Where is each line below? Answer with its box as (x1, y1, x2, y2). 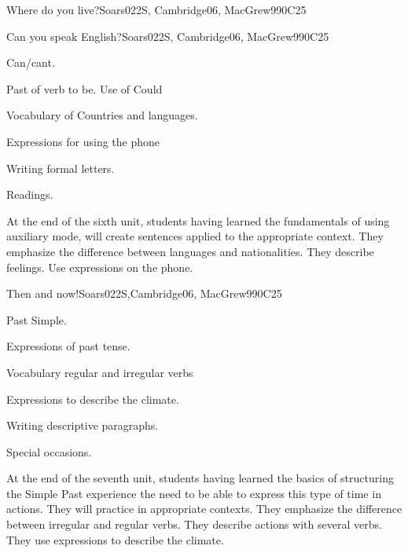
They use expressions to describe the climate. (6, 531, 224, 548)
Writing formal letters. (6, 159, 115, 176)
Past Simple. (6, 311, 67, 328)
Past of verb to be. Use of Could (6, 80, 163, 97)
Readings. (6, 186, 53, 203)
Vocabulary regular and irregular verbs (6, 364, 193, 380)
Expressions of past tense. (6, 338, 130, 354)
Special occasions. (6, 443, 92, 460)
